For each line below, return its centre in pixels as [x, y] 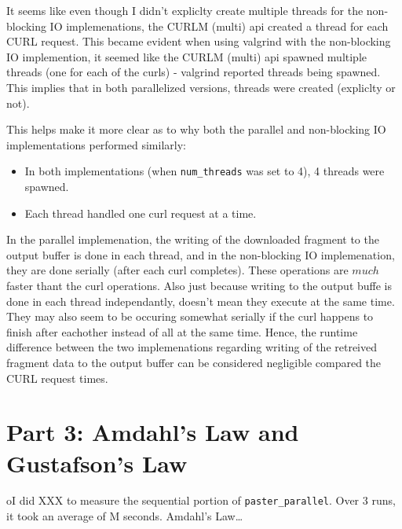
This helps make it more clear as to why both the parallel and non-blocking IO [196, 129]
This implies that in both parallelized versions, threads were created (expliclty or [201, 87]
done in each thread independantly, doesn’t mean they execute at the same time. [201, 301]
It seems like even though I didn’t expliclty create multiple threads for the [185, 10]
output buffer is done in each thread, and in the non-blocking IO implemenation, [201, 254]
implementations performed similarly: [96, 144]
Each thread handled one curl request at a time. [141, 213]
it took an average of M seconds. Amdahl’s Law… [125, 516]
